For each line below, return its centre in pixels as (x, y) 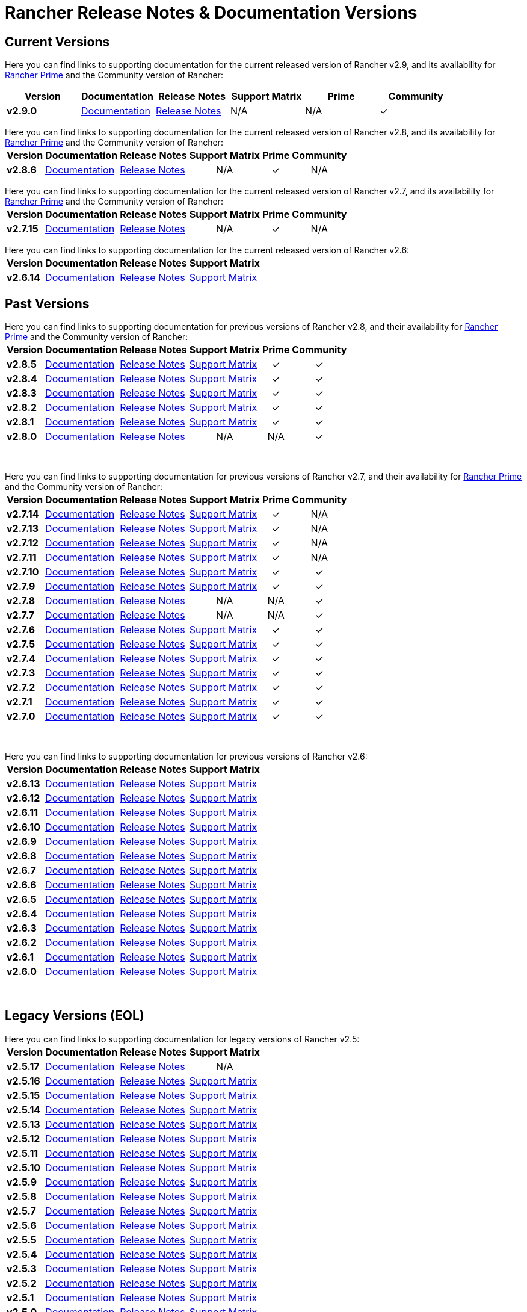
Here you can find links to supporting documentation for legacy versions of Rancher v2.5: (182, 1039)
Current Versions (57, 42)
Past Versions (47, 303)
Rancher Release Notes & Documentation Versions (211, 13)
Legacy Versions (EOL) (75, 1016)
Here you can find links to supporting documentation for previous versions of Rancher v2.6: (186, 757)
